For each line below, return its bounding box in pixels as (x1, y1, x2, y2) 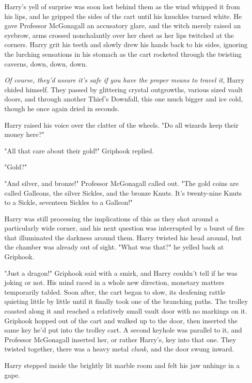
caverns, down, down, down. (4, 58, 88, 68)
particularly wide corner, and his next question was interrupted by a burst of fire (4, 223, 245, 233)
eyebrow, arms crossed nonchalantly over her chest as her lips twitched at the (4, 30, 234, 40)
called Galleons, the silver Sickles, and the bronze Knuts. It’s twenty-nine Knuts (4, 187, 242, 198)
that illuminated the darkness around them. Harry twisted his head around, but (4, 232, 242, 242)
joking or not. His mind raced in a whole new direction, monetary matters (4, 277, 224, 287)
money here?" (4, 129, 45, 139)
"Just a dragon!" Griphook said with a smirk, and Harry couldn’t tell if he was (4, 267, 237, 278)
